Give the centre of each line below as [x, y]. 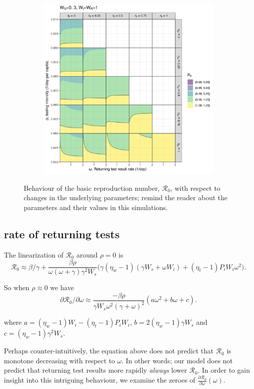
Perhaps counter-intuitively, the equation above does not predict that [109, 351]
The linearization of [34, 254]
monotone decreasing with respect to [60, 360]
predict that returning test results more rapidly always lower [96, 370]
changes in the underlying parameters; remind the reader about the [126, 197]
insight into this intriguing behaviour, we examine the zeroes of [100, 380]
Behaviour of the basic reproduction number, [92, 188]
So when [17, 287]
